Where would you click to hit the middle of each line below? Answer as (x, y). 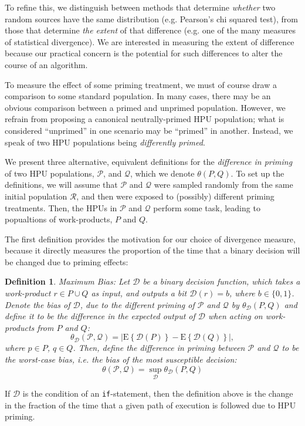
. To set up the (257, 173)
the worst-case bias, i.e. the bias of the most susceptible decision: (121, 359)
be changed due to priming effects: (67, 261)
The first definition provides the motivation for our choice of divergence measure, (150, 239)
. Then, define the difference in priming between (159, 348)
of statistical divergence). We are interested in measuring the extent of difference (150, 41)
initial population (36, 196)
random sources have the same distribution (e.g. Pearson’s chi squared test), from (151, 18)
